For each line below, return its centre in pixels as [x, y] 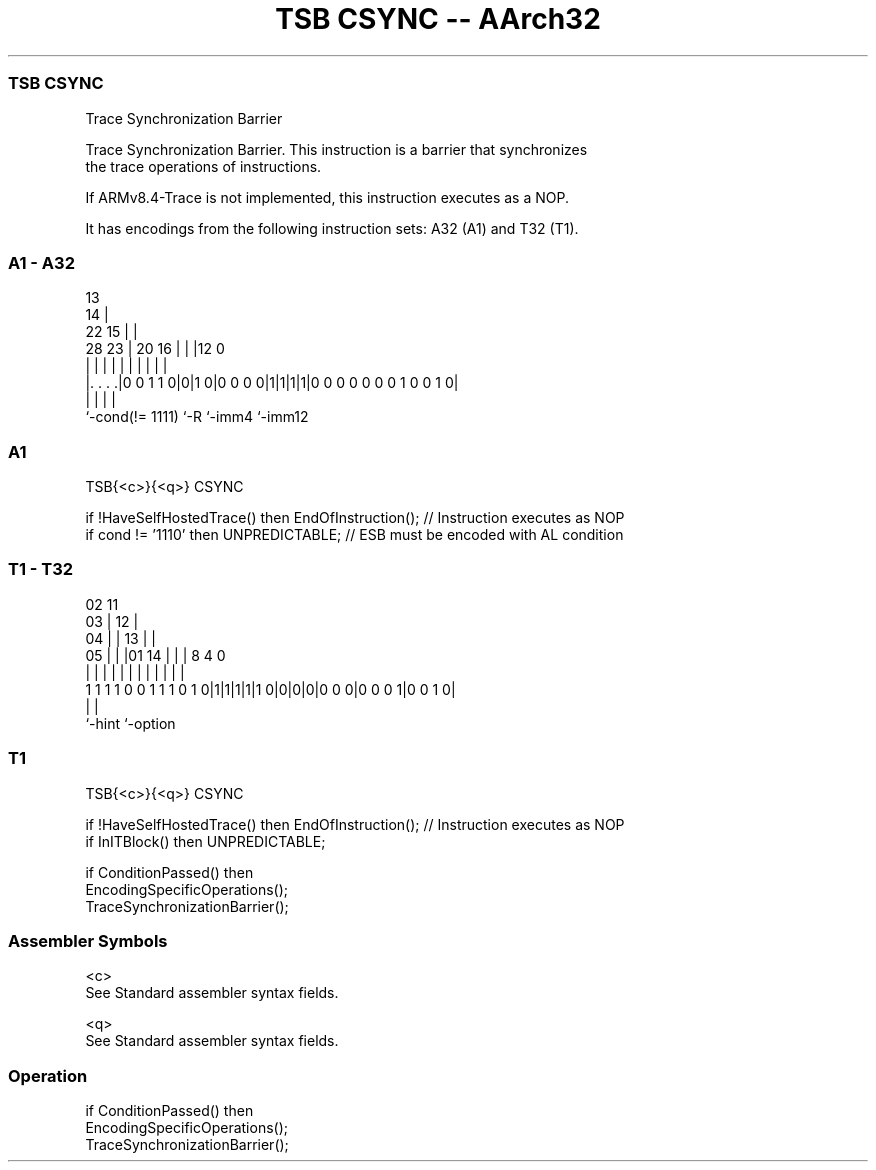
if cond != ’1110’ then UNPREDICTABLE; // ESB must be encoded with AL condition [354, 534]
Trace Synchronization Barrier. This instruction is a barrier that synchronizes [336, 149]
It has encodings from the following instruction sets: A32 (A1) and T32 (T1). [332, 228]
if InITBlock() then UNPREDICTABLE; [205, 841]
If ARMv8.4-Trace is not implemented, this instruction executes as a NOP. [327, 197]
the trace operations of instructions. [203, 166]
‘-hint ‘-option [130, 723]
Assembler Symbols [88, 940]
